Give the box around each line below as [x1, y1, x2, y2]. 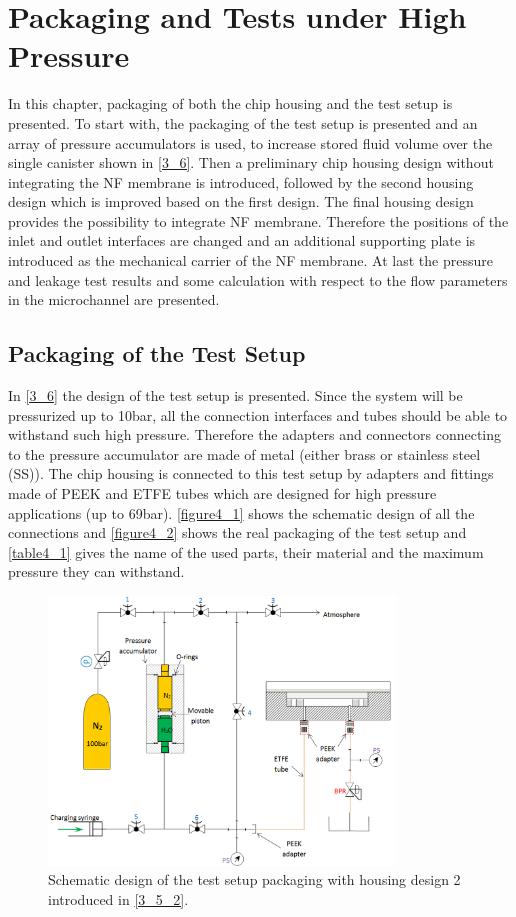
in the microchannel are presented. [8, 289, 220, 310]
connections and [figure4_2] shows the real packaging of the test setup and [8, 522, 467, 543]
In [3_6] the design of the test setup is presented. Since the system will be [8, 385, 463, 406]
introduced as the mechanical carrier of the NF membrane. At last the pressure [8, 250, 493, 271]
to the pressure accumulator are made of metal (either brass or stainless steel [8, 443, 481, 464]
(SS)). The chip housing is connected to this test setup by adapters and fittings [8, 463, 494, 484]
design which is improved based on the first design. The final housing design [8, 191, 474, 212]
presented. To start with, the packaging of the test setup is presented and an [8, 112, 478, 133]
